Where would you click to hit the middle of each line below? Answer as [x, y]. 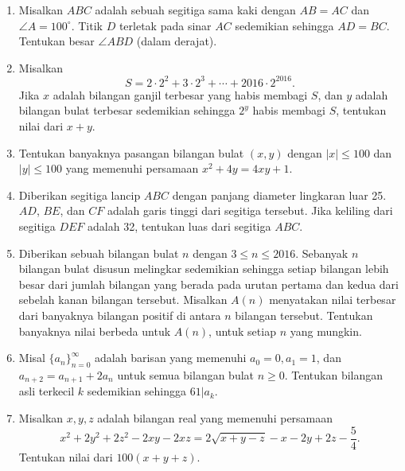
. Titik [87, 25]
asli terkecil [47, 391]
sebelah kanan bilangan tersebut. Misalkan [123, 300]
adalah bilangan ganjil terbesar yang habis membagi [180, 94]
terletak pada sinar [165, 25]
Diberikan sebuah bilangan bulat [99, 253]
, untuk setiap [242, 331]
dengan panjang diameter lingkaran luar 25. [279, 195]
